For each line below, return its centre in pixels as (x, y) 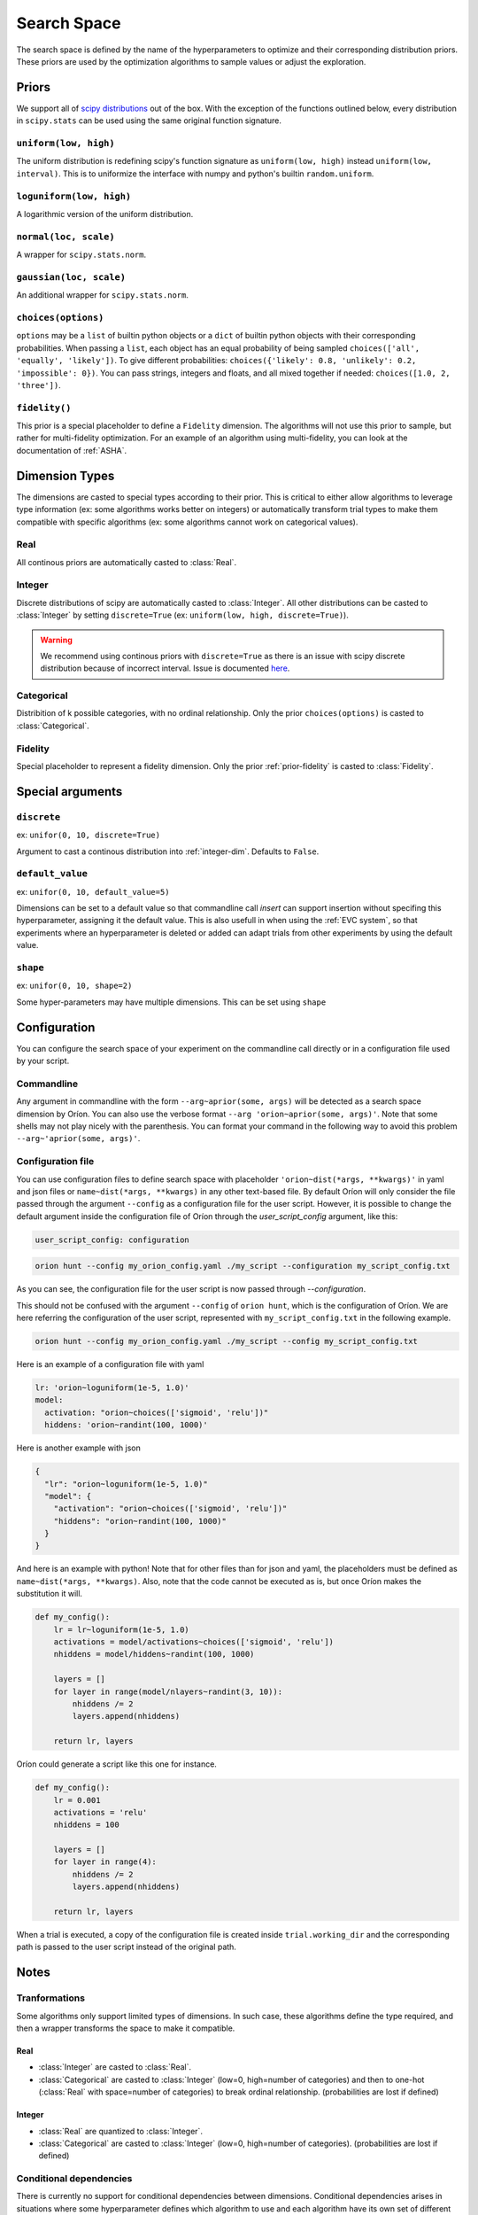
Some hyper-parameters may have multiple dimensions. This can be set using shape (171, 1002)
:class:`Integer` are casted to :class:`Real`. (115, 2067)
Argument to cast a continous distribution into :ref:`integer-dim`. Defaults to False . (168, 851)
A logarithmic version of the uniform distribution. (105, 214)
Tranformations (51, 1998)
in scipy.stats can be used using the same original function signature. (149, 120)
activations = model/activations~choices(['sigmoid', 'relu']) (194, 1642)
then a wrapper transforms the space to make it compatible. (126, 2028)
